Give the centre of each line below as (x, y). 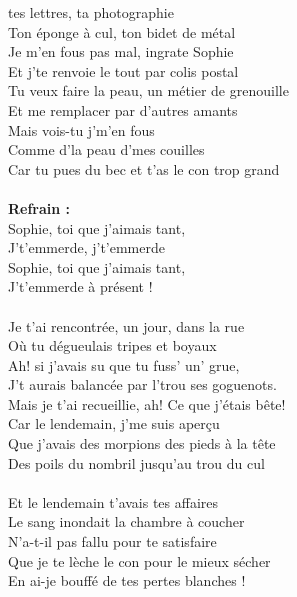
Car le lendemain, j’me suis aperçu (114, 423)
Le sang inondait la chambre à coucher (126, 521)
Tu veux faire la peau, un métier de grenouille (148, 90)
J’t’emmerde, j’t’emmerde (86, 247)
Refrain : (39, 207)
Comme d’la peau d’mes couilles (106, 149)
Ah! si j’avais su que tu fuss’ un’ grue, (124, 364)
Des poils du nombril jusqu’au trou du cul (136, 462)
